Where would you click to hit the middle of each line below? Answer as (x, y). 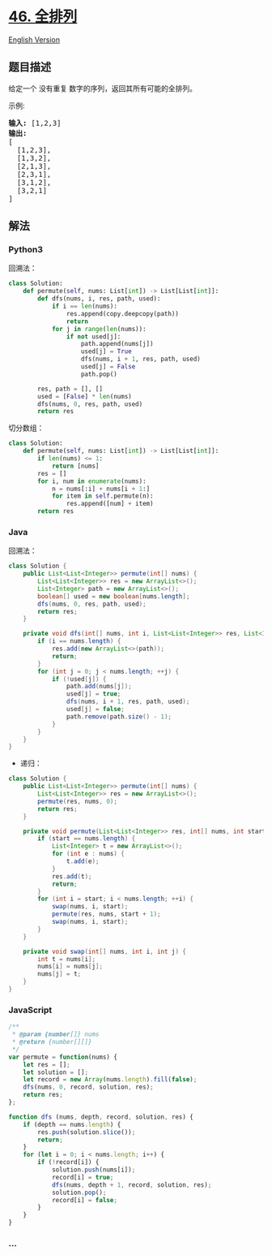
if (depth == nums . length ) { (72, 1124)
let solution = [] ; (56, 1072)
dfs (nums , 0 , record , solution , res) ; (88, 1087)
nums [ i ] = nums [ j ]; (70, 967)
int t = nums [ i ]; (66, 959)
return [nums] (75, 466)
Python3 (25, 250)
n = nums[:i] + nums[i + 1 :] (101, 489)
